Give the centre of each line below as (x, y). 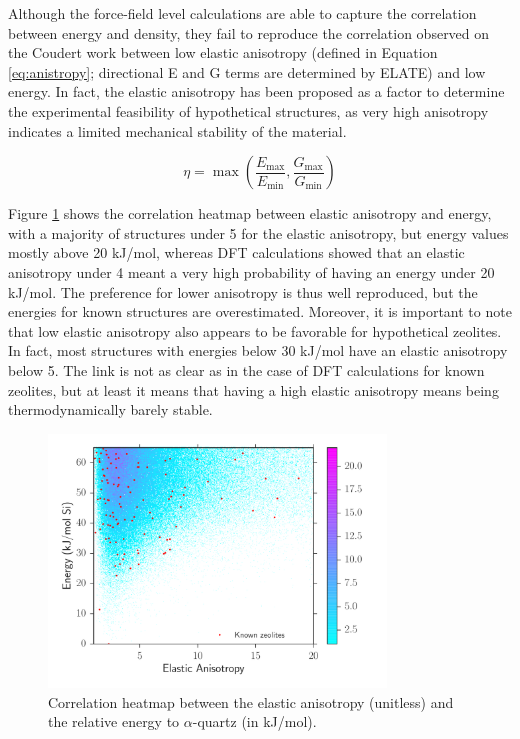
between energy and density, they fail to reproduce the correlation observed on (249, 32)
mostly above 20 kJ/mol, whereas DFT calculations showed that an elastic (236, 252)
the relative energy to (114, 721)
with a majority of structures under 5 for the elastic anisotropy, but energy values (258, 232)
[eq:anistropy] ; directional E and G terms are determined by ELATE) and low (247, 71)
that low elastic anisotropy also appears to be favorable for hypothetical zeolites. (255, 330)
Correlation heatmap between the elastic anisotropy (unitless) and (251, 701)
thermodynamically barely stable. (110, 409)
